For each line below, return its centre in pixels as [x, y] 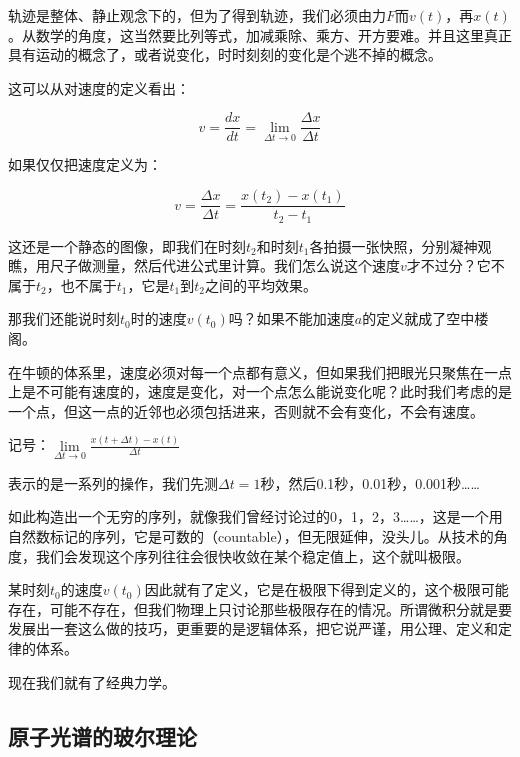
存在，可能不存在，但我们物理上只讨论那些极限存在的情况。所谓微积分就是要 [260, 608]
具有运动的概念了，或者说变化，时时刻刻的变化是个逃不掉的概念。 [225, 54]
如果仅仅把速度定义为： [85, 164]
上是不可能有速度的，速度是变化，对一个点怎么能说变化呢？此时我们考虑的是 [260, 391]
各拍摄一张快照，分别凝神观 [400, 245]
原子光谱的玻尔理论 [102, 735]
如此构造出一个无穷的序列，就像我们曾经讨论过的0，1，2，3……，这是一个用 [255, 516]
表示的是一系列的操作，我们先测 [113, 482]
